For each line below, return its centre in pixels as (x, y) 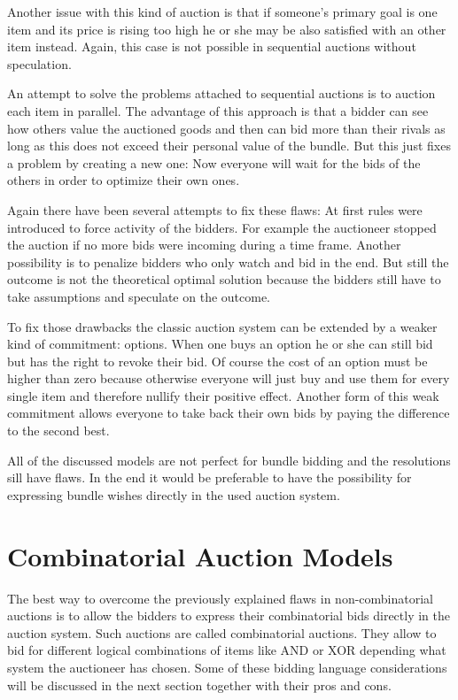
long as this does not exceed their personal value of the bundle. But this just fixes (229, 146)
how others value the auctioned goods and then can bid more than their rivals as (226, 128)
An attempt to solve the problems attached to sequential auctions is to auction (221, 93)
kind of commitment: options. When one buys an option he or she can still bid (220, 344)
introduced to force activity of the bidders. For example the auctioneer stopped (222, 227)
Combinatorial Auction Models (200, 555)
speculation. (39, 63)
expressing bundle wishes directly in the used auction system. (174, 494)
